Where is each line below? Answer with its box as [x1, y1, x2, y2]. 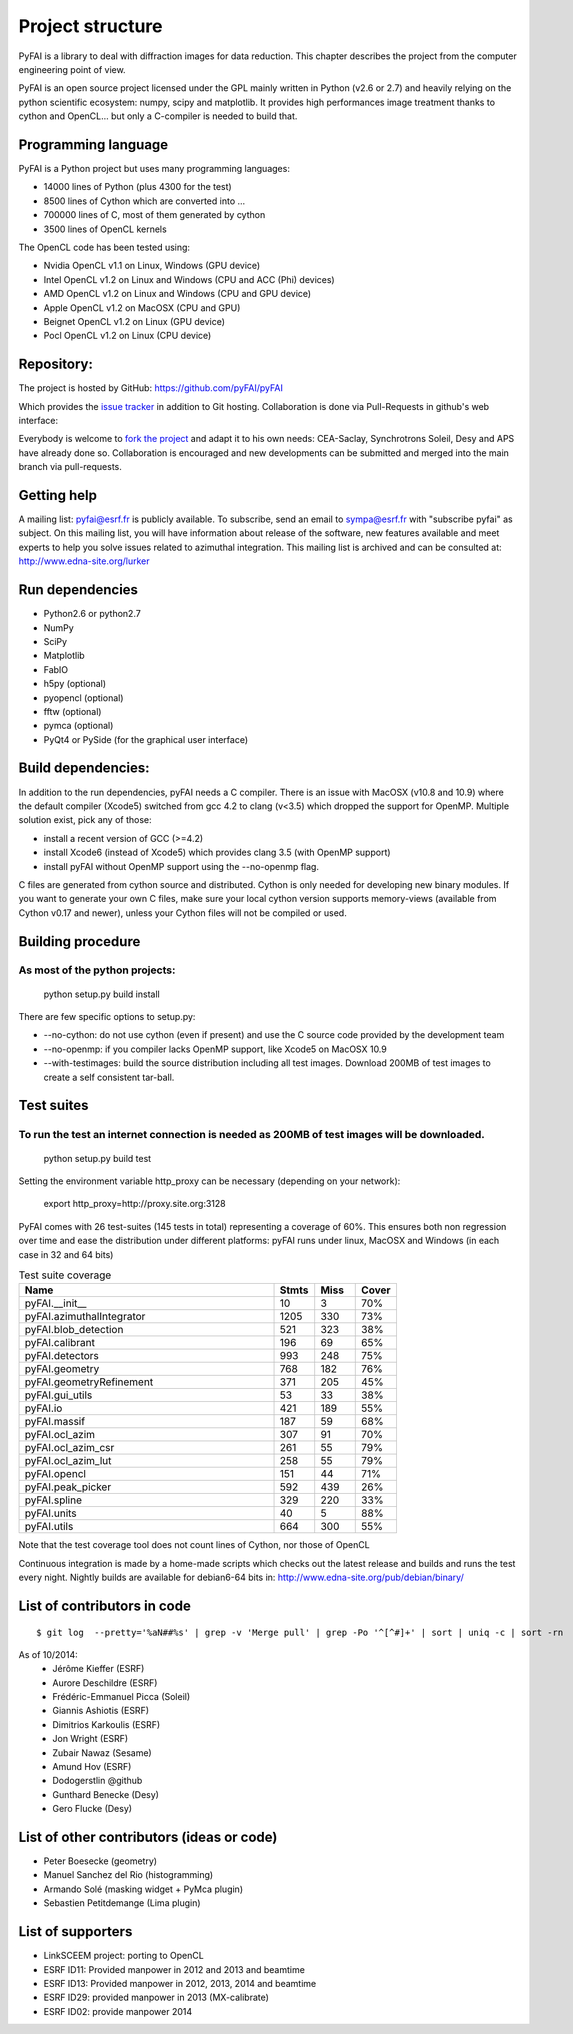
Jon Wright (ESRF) [52, 1733, 129, 1745]
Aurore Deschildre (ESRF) [52, 1676, 158, 1689]
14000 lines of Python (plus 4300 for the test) [43, 181, 232, 193]
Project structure [18, 15, 163, 37]
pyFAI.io [24, 1401, 63, 1415]
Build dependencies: [18, 760, 150, 777]
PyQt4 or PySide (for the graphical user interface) [43, 733, 249, 745]
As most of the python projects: [18, 963, 176, 977]
